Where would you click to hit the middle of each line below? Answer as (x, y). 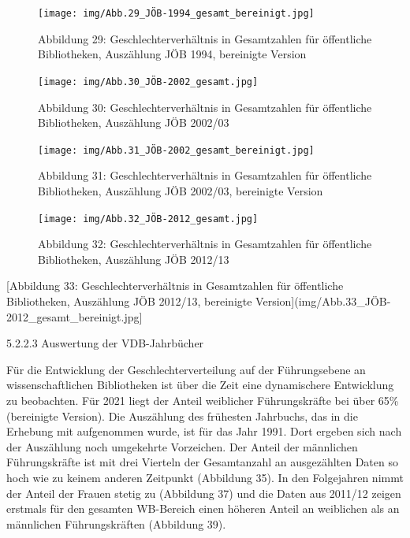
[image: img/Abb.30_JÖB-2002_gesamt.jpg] (148, 82)
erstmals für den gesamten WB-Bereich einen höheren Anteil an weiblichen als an (203, 508)
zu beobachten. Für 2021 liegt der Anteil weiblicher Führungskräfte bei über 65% (203, 400)
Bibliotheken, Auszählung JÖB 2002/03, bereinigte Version (181, 190)
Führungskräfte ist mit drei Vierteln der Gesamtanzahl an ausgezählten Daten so (202, 462)
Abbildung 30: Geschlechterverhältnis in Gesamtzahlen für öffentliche (205, 107)
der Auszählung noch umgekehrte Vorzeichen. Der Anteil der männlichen (182, 446)
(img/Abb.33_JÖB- (343, 301)
